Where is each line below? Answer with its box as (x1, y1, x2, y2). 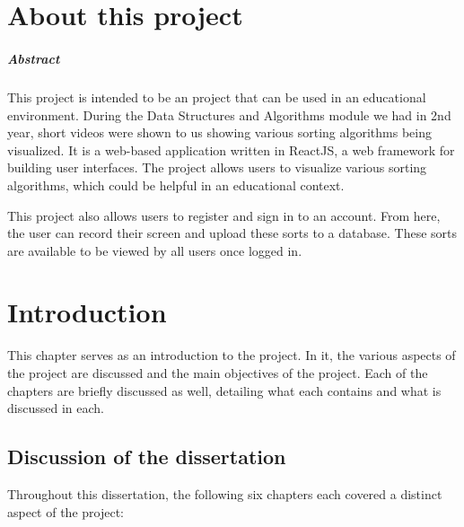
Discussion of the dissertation (7, 443, 286, 470)
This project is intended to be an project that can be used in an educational (7, 87, 426, 106)
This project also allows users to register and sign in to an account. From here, (7, 206, 441, 224)
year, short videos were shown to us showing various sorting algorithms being (7, 123, 432, 142)
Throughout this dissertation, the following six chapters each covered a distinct (7, 484, 442, 503)
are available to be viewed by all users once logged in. (7, 241, 302, 259)
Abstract (7, 48, 60, 67)
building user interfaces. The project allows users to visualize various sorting (7, 158, 427, 177)
